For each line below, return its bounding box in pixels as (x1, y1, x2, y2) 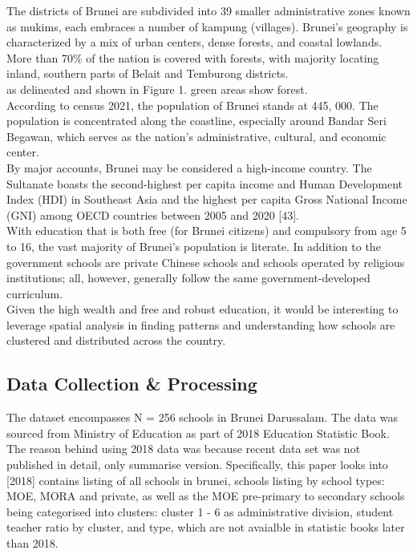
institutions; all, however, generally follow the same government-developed (6, 269, 370, 286)
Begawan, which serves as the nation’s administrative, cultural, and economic (6, 127, 387, 144)
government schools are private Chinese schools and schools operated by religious (6, 253, 405, 270)
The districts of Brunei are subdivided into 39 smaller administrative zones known (6, 2, 411, 18)
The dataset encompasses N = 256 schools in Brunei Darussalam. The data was (6, 409, 398, 426)
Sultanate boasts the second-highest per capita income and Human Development (6, 175, 403, 192)
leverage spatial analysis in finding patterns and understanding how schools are (6, 316, 395, 333)
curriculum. (6, 285, 63, 301)
